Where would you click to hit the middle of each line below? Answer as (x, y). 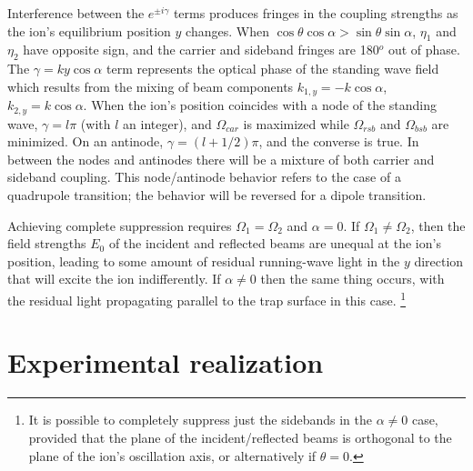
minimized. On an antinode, (86, 141)
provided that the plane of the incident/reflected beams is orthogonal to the (240, 437)
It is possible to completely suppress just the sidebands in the (200, 420)
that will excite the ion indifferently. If (114, 279)
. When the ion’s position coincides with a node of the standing (260, 105)
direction (439, 261)
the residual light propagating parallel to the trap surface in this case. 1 (207, 299)
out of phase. (424, 50)
